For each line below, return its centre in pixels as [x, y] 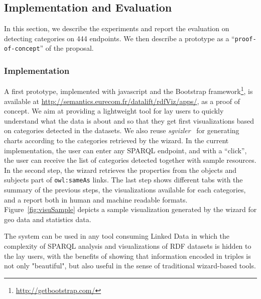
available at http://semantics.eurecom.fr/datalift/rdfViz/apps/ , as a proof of [122, 101]
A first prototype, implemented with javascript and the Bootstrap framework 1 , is [128, 90]
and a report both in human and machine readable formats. [96, 199]
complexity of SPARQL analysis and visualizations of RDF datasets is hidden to [128, 245]
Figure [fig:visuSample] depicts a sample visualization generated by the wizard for [130, 209]
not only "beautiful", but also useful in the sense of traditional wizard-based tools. [130, 266]
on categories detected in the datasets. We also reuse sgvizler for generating [122, 130]
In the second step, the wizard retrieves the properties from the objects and [120, 170]
